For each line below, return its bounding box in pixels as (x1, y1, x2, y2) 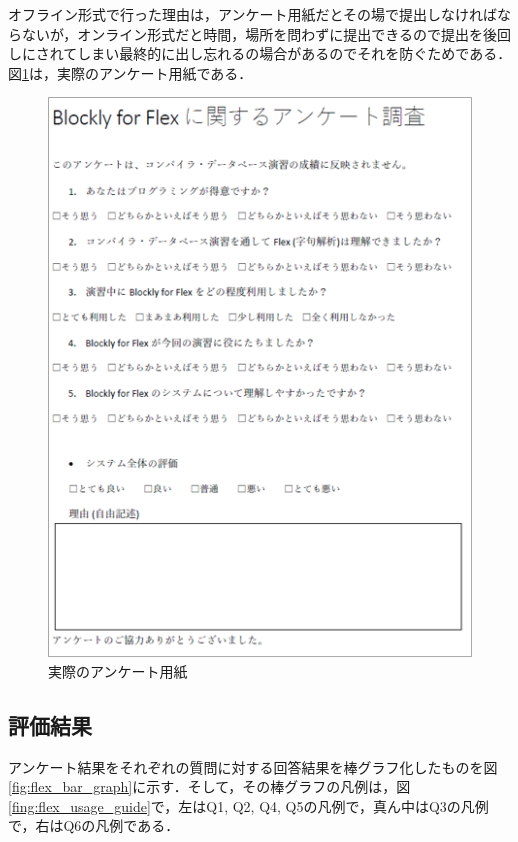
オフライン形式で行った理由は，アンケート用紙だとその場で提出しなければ (8, 4, 498, 24)
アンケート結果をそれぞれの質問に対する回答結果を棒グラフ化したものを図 (8, 756, 498, 777)
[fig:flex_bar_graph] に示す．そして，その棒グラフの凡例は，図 (8, 776, 411, 797)
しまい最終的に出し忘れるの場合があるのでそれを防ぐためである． (77, 43, 512, 64)
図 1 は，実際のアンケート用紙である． (8, 62, 253, 83)
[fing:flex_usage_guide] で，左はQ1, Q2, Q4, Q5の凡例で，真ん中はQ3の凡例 (8, 795, 489, 816)
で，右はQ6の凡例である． (8, 815, 180, 836)
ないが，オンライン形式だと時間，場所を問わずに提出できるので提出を (21, 23, 483, 44)
